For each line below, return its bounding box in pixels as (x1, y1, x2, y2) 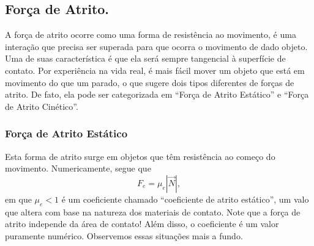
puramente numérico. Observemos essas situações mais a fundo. (5, 229, 243, 242)
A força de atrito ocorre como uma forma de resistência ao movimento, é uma (5, 28, 296, 41)
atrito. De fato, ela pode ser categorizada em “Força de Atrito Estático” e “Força (5, 88, 309, 101)
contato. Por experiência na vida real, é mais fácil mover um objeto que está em (5, 63, 305, 76)
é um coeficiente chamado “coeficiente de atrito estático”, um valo (61, 192, 309, 205)
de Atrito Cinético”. (5, 99, 78, 112)
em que (5, 192, 32, 205)
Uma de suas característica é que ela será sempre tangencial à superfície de (5, 52, 286, 65)
